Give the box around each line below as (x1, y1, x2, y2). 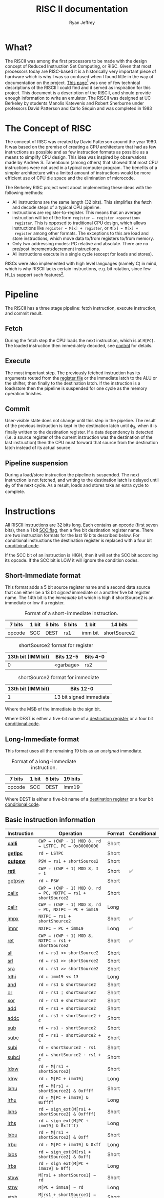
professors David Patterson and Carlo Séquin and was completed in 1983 (5, 106, 152, 111)
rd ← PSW (38, 878, 59, 884)
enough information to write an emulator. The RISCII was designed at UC (5, 95, 151, 101)
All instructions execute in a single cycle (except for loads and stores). (12, 251, 153, 257)
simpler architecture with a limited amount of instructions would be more (5, 170, 151, 176)
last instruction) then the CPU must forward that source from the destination (5, 440, 158, 446)
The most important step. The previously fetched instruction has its (5, 370, 141, 376)
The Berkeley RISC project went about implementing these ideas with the (5, 185, 152, 191)
